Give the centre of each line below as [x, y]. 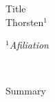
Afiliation [29, 45]
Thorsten [25, 22]
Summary [26, 91]
